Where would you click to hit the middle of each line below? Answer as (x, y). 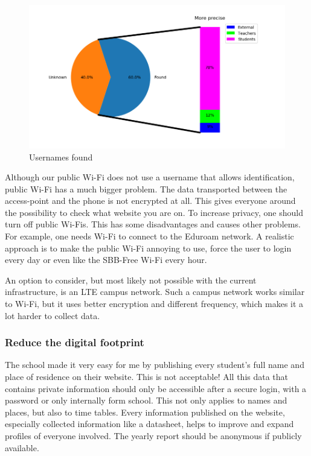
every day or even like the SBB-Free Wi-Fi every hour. (106, 260)
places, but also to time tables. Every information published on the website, (145, 412)
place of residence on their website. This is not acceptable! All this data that (147, 377)
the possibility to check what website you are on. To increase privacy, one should (154, 212)
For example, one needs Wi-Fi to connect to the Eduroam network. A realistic (149, 236)
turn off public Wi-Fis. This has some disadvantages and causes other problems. (153, 224)
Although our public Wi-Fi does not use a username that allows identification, (150, 177)
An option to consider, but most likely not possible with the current (131, 280)
